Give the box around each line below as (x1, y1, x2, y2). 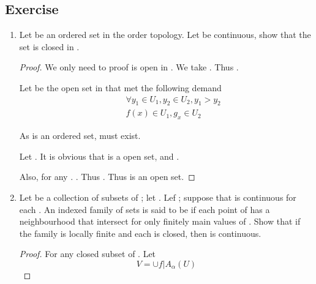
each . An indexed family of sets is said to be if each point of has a (19, 203, 270, 215)
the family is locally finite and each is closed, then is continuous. (19, 226, 261, 239)
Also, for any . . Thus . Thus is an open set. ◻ (19, 170, 195, 183)
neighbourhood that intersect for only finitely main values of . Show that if (19, 215, 301, 228)
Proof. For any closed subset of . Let (19, 247, 156, 260)
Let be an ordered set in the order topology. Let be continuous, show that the (19, 28, 311, 41)
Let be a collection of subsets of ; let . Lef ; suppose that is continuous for (19, 191, 296, 204)
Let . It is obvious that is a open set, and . (19, 149, 179, 162)
